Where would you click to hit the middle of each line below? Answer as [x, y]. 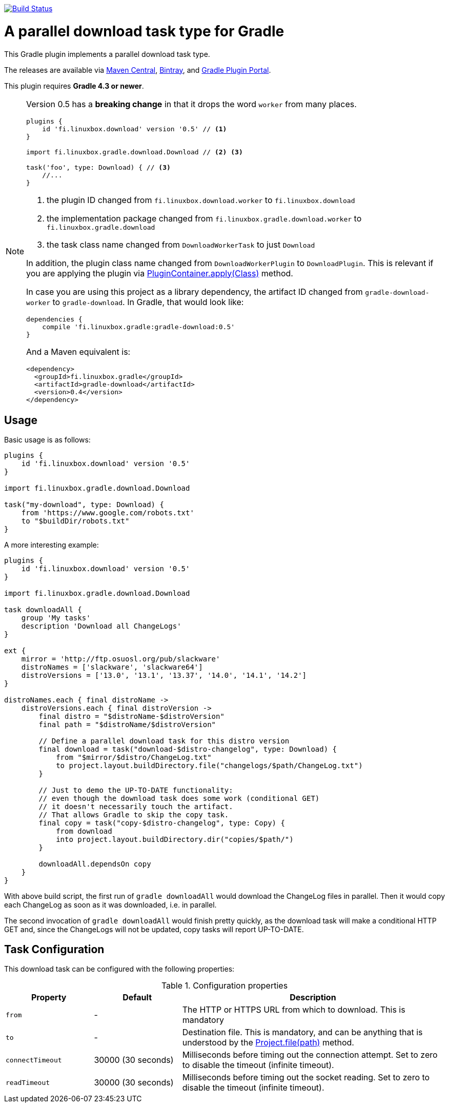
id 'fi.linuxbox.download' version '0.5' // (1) [135, 129]
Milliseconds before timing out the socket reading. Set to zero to [306, 1078]
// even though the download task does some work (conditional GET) [179, 799]
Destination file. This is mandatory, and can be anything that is [302, 1032]
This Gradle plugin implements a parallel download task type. [107, 54]
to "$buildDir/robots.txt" [75, 521]
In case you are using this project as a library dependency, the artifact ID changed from [195, 291]
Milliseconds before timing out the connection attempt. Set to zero [310, 1055]
